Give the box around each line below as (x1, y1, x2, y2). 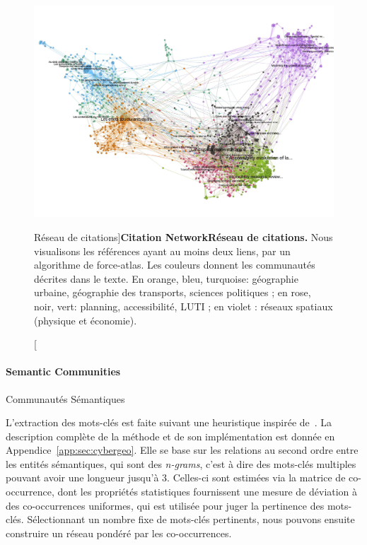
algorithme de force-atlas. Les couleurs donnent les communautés (34, 257, 315, 272)
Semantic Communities (6, 364, 121, 379)
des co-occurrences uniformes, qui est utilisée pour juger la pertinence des (6, 498, 325, 512)
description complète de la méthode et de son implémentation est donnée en (6, 428, 335, 443)
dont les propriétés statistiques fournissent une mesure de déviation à (57, 484, 358, 499)
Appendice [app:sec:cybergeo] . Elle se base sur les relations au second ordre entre (6, 443, 359, 457)
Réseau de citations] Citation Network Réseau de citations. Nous (34, 229, 333, 244)
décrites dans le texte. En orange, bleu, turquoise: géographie (34, 271, 298, 286)
